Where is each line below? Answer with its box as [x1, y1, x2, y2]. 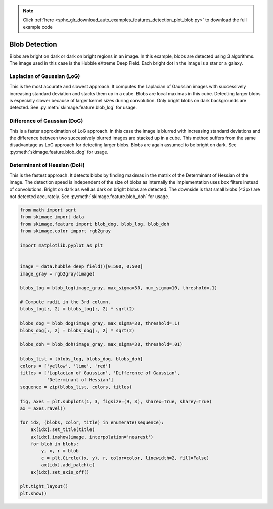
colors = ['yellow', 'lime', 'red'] [20, 363, 111, 369]
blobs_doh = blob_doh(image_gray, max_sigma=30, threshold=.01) [20, 342, 183, 347]
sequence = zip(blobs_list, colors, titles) [20, 384, 132, 390]
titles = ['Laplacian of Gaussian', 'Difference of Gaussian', [20, 370, 180, 376]
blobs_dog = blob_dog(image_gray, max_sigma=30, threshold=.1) [20, 321, 180, 326]
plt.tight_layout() [20, 484, 68, 489]
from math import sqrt [20, 207, 76, 213]
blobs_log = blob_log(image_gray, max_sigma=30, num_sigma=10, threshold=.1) [20, 285, 217, 291]
